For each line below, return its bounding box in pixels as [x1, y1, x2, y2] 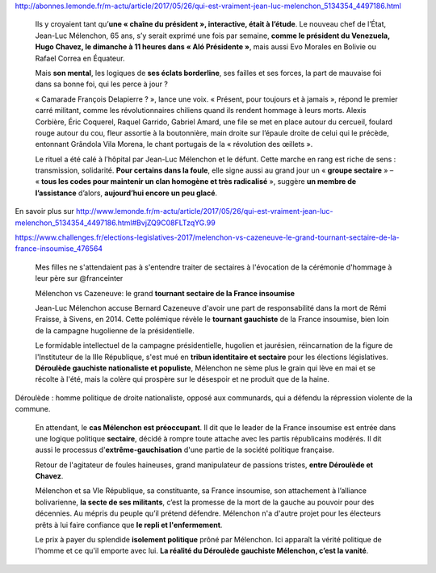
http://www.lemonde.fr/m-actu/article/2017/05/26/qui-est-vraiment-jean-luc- [75, 207, 334, 216]
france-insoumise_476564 [15, 244, 103, 253]
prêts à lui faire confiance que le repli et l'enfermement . [35, 520, 223, 529]
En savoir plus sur [15, 207, 74, 216]
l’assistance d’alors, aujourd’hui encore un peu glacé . [35, 188, 218, 198]
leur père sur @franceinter [35, 274, 124, 283]
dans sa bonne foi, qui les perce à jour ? [35, 79, 169, 89]
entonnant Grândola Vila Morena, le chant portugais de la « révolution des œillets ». [35, 140, 313, 149]
